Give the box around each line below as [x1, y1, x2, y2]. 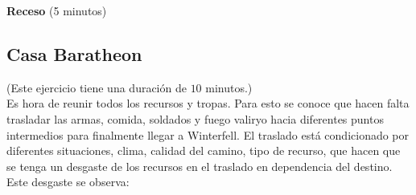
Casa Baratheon [6, 41, 142, 66]
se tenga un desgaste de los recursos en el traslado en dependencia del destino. [6, 157, 393, 174]
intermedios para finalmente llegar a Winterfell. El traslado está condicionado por [6, 126, 410, 143]
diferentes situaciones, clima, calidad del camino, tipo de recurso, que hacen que [6, 142, 401, 159]
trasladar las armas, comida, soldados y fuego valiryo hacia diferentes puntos [6, 110, 384, 127]
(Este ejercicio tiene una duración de [6, 79, 187, 95]
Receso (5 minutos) [6, 2, 107, 18]
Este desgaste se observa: [6, 173, 130, 190]
